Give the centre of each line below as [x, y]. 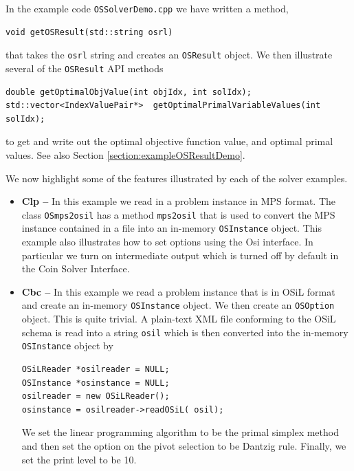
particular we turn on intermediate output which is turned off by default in [180, 255]
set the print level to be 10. [79, 459]
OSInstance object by [67, 346]
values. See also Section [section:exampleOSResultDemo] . [125, 154]
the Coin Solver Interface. [76, 269]
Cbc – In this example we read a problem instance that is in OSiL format [178, 291]
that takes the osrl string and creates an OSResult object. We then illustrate [169, 55]
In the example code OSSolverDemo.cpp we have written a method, [147, 8]
